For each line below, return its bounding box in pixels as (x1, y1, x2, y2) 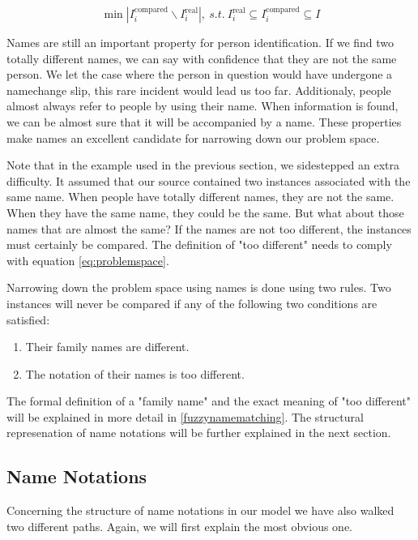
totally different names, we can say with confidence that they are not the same (6, 49, 397, 66)
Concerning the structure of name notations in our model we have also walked (6, 502, 395, 519)
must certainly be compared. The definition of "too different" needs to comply (6, 236, 392, 253)
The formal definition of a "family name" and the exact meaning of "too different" (6, 392, 411, 409)
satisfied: (6, 311, 50, 328)
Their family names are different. (25, 338, 190, 355)
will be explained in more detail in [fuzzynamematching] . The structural (6, 408, 364, 425)
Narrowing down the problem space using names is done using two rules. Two (6, 279, 391, 296)
